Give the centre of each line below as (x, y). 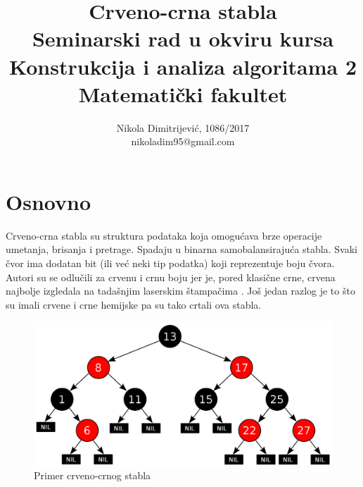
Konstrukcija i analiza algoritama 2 (183, 66)
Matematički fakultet (183, 93)
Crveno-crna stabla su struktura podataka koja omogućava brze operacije (164, 235)
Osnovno (48, 201)
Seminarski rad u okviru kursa (183, 38)
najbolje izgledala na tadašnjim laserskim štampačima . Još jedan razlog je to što (180, 291)
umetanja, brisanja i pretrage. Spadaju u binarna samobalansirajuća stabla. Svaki (181, 249)
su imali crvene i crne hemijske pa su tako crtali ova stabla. (134, 304)
